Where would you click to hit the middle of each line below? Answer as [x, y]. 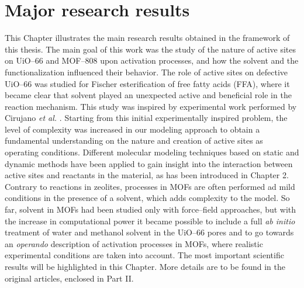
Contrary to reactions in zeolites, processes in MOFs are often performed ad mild [150, 186]
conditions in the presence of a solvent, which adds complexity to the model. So [147, 198]
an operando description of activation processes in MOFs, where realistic [134, 243]
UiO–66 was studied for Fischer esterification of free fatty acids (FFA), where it [147, 83]
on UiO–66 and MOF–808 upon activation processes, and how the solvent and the [152, 60]
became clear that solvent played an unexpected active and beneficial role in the [148, 95]
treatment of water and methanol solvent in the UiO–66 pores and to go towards [149, 232]
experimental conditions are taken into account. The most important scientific [144, 255]
